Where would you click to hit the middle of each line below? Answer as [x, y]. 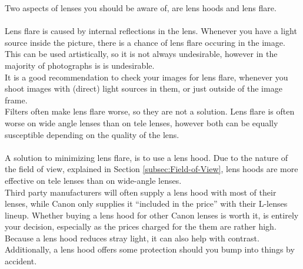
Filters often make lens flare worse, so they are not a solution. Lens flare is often [150, 111]
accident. [21, 261]
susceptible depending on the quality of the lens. [92, 134]
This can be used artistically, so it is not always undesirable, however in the [141, 54]
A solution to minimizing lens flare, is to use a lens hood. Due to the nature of [146, 157]
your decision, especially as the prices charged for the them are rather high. [141, 226]
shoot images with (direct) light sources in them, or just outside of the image [144, 88]
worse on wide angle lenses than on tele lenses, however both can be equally [141, 122]
